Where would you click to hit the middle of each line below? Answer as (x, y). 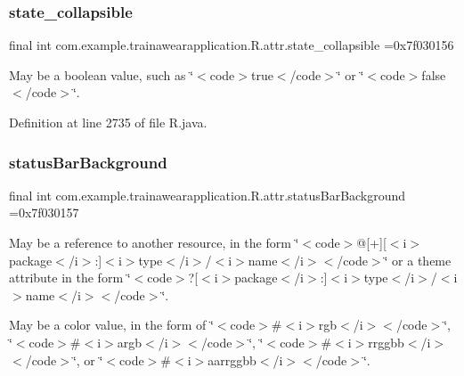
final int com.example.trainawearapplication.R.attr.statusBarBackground (208, 195)
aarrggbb (232, 360)
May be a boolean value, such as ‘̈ (102, 74)
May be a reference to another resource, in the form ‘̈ (154, 242)
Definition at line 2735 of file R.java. (108, 122)
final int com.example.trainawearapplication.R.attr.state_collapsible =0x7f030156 (232, 45)
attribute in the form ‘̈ (70, 278)
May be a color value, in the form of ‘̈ (111, 325)
